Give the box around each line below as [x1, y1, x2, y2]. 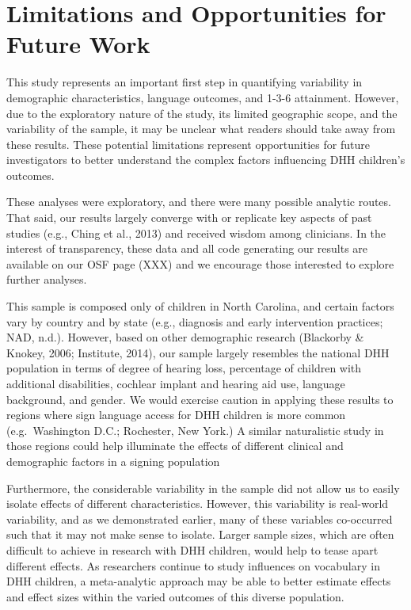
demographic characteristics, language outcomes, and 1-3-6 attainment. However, [6, 89, 399, 105]
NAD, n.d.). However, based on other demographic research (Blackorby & [6, 329, 364, 345]
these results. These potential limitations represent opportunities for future [6, 135, 370, 152]
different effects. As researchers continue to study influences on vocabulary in [6, 557, 380, 574]
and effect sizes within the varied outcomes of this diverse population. [6, 588, 344, 604]
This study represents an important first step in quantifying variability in [6, 74, 363, 90]
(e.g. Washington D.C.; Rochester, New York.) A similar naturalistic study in [6, 421, 384, 438]
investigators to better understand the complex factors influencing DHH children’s [6, 151, 405, 168]
